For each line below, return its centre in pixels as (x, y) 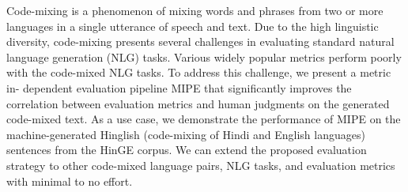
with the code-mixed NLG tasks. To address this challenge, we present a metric (199, 72)
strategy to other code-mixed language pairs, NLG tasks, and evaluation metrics (201, 165)
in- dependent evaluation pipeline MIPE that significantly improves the (179, 87)
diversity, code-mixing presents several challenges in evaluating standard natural (200, 41)
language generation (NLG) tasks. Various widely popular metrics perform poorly (204, 56)
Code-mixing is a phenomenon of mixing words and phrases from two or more (195, 10)
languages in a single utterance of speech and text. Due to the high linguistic (193, 26)
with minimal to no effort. (70, 181)
